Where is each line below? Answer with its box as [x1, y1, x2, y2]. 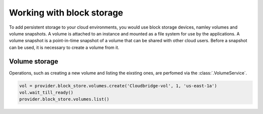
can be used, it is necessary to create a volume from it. [9, 44, 119, 50]
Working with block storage [9, 7, 124, 18]
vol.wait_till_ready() [19, 90, 74, 95]
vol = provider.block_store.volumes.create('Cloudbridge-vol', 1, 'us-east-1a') [19, 83, 217, 88]
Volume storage [9, 57, 58, 65]
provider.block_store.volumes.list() [19, 97, 110, 102]
